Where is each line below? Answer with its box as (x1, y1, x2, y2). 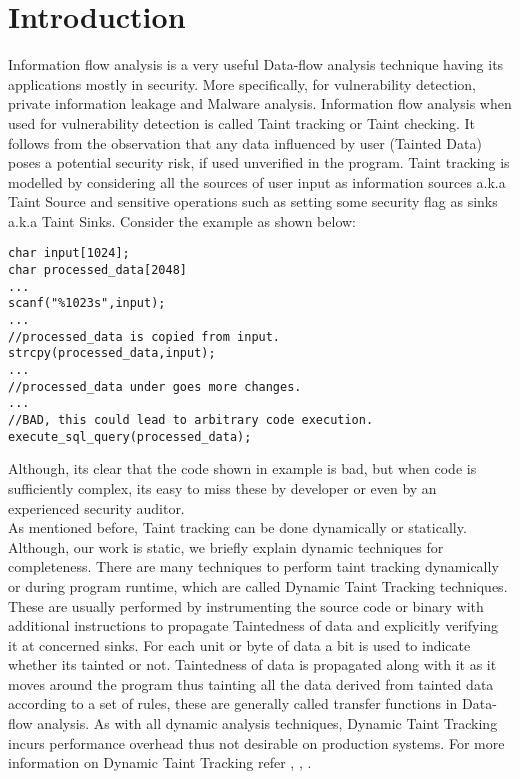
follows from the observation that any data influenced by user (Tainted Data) (8, 132, 482, 153)
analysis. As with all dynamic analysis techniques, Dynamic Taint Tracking (37, 713, 498, 734)
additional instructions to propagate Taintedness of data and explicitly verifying (8, 615, 499, 636)
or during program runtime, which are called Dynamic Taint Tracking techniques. (8, 575, 508, 596)
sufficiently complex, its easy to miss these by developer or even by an (8, 477, 437, 498)
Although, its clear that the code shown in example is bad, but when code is (8, 458, 477, 479)
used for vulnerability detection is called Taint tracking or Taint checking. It (8, 112, 475, 133)
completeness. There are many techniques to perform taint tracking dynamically (8, 556, 499, 577)
